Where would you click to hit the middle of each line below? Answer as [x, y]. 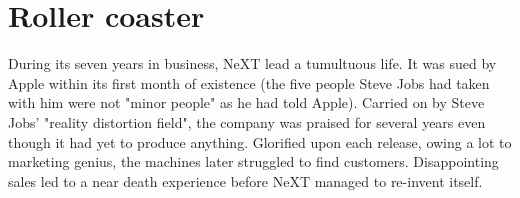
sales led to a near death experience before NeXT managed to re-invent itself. [245, 180]
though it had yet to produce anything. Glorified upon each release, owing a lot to [260, 141]
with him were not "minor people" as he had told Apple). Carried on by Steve [246, 102]
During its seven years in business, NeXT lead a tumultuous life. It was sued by [252, 63]
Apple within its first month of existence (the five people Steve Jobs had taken [249, 82]
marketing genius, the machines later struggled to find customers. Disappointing [253, 161]
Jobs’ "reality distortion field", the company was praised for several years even [247, 121]
